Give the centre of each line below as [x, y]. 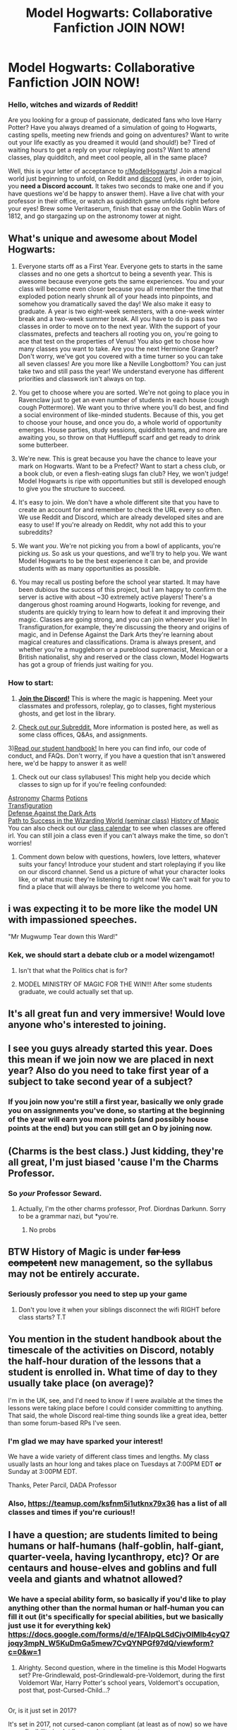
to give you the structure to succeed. [72, 489]
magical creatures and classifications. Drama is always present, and [117, 642]
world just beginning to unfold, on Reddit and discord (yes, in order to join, [116, 179]
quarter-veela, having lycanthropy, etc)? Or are [114, 1557]
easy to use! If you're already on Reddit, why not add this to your [112, 525]
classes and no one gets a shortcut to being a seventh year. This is [115, 274]
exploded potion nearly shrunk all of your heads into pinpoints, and [116, 296]
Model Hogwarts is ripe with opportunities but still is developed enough [122, 481]
